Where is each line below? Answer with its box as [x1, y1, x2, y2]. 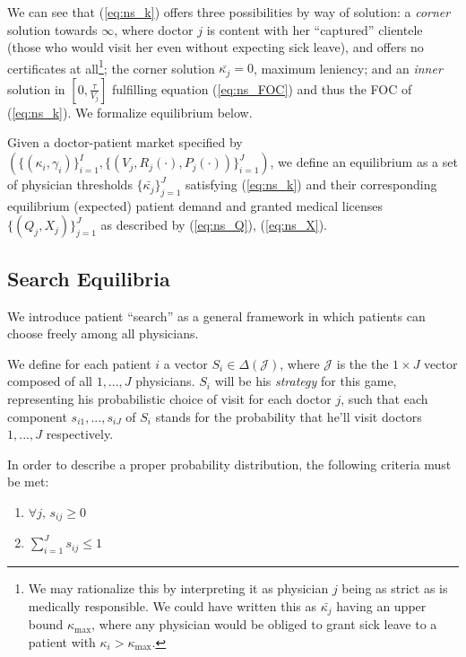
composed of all [7, 372, 92, 390]
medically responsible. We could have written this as [28, 596, 317, 615]
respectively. [46, 425, 114, 443]
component [7, 407, 67, 425]
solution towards [7, 20, 98, 39]
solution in [7, 79, 65, 98]
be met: [7, 472, 49, 491]
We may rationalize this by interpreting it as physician [28, 579, 329, 598]
